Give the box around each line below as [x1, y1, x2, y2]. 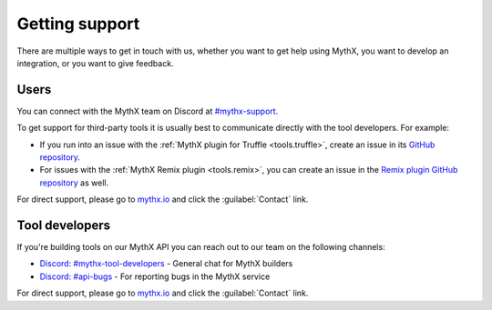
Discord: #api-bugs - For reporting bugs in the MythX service [39, 271, 271, 282]
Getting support [16, 14, 140, 34]
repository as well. [39, 177, 109, 188]
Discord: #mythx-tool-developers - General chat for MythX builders [39, 258, 293, 269]
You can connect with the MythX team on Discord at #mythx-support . [16, 105, 279, 116]
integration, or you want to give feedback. [16, 57, 174, 68]
